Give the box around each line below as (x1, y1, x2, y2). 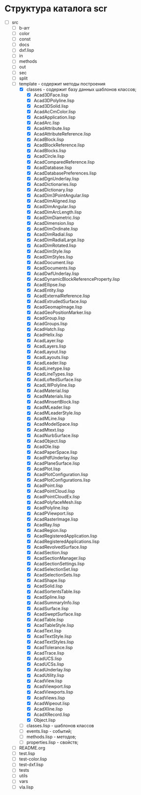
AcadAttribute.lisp (33, 126, 70, 132)
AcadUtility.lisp (33, 672, 64, 678)
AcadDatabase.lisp (33, 164, 72, 171)
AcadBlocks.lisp (33, 148, 67, 154)
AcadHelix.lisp (33, 332, 63, 338)
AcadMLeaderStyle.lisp (33, 410, 82, 416)
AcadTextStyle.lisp (33, 633, 72, 639)
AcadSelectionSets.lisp (33, 572, 81, 578)
